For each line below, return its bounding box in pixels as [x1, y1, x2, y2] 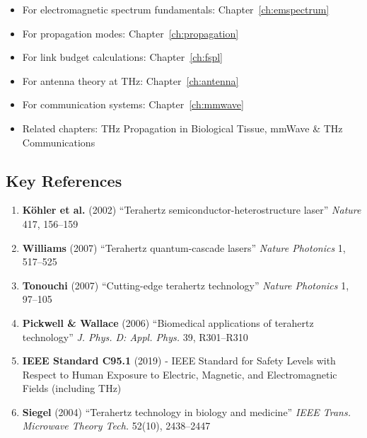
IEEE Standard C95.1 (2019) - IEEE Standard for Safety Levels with [22, 353, 336, 368]
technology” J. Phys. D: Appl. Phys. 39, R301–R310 [22, 329, 248, 344]
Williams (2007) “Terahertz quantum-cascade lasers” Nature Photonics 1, [22, 240, 346, 255]
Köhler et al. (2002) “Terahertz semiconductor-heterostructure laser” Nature [22, 202, 361, 217]
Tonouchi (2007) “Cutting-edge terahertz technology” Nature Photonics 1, [22, 277, 349, 292]
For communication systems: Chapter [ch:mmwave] [22, 97, 244, 112]
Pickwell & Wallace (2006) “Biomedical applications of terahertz [22, 315, 314, 330]
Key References [6, 169, 122, 191]
